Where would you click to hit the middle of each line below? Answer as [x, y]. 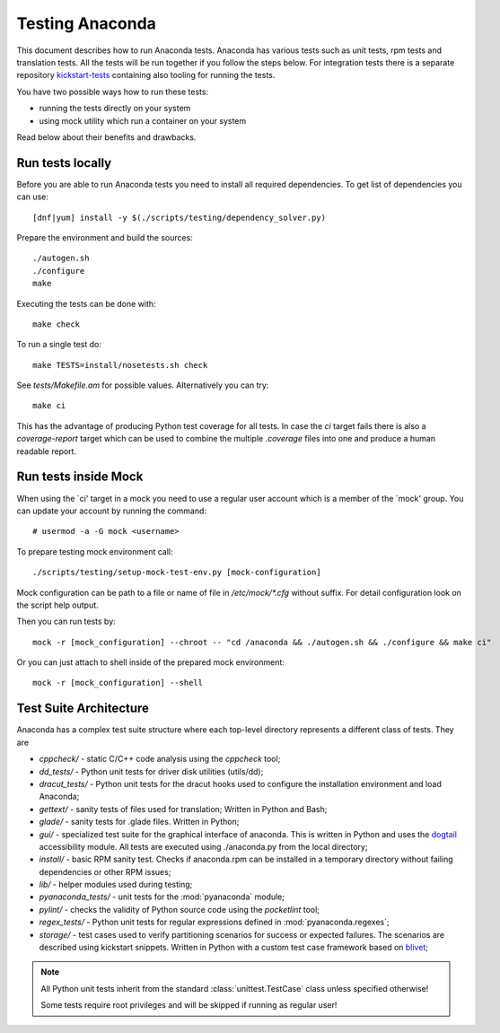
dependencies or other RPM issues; [105, 871]
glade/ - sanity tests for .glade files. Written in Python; [139, 822]
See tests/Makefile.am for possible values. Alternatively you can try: [143, 385]
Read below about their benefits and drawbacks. [106, 137]
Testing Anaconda [87, 23]
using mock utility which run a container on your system [143, 120]
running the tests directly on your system [115, 109]
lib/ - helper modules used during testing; [116, 885]
